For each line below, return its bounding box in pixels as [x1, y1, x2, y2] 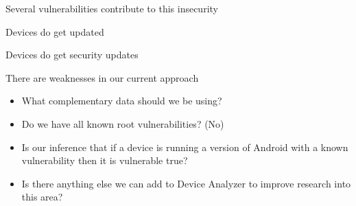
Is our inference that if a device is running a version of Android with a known [21, 139, 348, 154]
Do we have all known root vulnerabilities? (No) [21, 116, 224, 130]
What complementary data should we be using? [21, 93, 222, 108]
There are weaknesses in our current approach [5, 70, 199, 84]
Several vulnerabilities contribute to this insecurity [5, 1, 218, 15]
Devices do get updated [5, 24, 104, 38]
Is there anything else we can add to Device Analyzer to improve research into [21, 176, 351, 190]
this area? [21, 190, 63, 204]
